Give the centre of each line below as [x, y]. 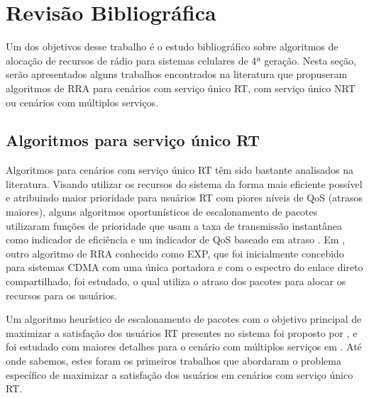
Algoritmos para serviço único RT [133, 140]
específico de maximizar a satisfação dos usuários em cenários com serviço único [180, 374]
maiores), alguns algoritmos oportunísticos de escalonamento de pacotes [162, 212]
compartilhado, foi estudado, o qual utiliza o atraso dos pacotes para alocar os [176, 281]
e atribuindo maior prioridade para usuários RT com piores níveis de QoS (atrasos [184, 198]
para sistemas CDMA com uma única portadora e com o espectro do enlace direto [184, 267]
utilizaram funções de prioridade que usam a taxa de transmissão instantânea [174, 225]
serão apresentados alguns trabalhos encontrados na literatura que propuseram [177, 74]
